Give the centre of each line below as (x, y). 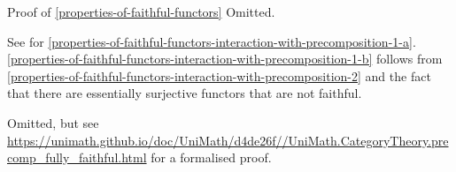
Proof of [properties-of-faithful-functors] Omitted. (141, 11)
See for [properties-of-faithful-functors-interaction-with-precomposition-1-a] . (212, 41)
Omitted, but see (53, 122)
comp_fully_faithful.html (77, 157)
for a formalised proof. (211, 157)
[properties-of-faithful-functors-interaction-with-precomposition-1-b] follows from (225, 59)
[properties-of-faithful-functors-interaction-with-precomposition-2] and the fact (219, 75)
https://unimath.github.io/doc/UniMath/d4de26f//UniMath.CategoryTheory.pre (228, 140)
